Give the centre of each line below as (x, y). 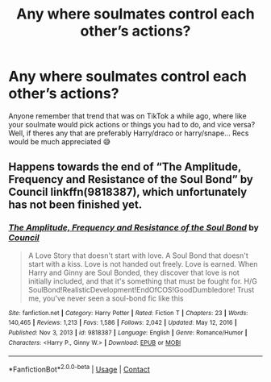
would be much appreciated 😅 (60, 141)
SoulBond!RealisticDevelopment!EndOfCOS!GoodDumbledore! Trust (141, 289)
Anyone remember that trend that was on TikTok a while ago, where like (128, 116)
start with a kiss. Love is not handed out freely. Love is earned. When (143, 264)
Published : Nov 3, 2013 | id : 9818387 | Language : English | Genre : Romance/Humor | (128, 332)
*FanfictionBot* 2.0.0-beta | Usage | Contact (79, 369)
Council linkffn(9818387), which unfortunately (128, 192)
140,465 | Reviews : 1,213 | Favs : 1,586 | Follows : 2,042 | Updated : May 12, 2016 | (123, 323)
